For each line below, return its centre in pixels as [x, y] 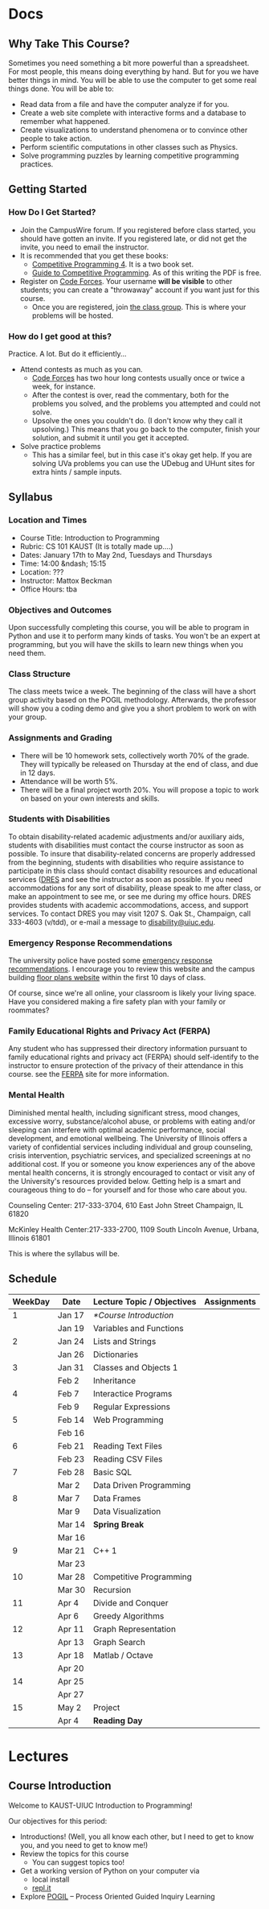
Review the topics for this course [74, 1853]
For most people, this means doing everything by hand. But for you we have [134, 72]
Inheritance [114, 1380]
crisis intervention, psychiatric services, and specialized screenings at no [130, 1155]
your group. [28, 717]
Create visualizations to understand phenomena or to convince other [134, 130]
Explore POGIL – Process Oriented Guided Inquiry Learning [117, 1896]
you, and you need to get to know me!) [84, 1845]
